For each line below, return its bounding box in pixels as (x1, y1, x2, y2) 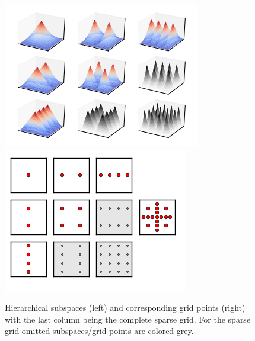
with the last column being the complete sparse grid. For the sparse (5, 313, 251, 325)
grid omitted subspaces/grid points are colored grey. (5, 324, 194, 337)
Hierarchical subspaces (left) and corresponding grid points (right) (5, 301, 246, 314)
